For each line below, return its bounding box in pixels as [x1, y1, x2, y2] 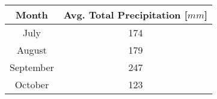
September [10, 60, 54, 74]
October [14, 78, 49, 91]
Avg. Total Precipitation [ [63, 8, 188, 21]
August [16, 43, 47, 57]
